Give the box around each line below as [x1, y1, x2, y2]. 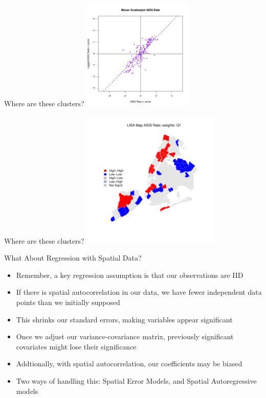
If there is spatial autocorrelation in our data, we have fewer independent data [16, 287, 262, 297]
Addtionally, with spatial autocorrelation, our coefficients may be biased [16, 358, 242, 369]
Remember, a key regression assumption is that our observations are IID [16, 269, 243, 280]
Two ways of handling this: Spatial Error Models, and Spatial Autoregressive [16, 375, 257, 386]
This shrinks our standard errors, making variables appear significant [16, 314, 233, 324]
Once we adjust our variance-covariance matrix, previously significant [16, 331, 234, 342]
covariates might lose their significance [16, 341, 137, 352]
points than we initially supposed [16, 296, 120, 307]
